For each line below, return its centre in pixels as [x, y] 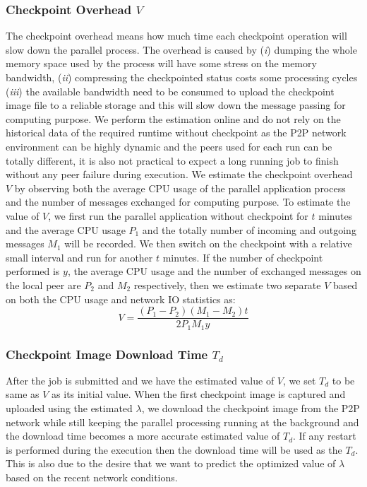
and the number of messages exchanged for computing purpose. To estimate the [178, 202]
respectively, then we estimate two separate [227, 284]
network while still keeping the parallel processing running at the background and [182, 422]
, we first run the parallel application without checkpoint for [178, 215]
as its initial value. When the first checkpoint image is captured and [199, 394]
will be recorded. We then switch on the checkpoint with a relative [208, 243]
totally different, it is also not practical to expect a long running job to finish [172, 160]
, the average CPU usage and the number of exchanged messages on [214, 271]
